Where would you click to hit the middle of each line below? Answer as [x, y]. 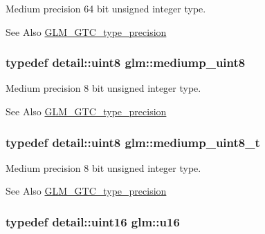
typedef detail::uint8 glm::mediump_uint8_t [133, 142]
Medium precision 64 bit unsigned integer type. [106, 8]
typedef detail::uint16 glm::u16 [93, 221]
